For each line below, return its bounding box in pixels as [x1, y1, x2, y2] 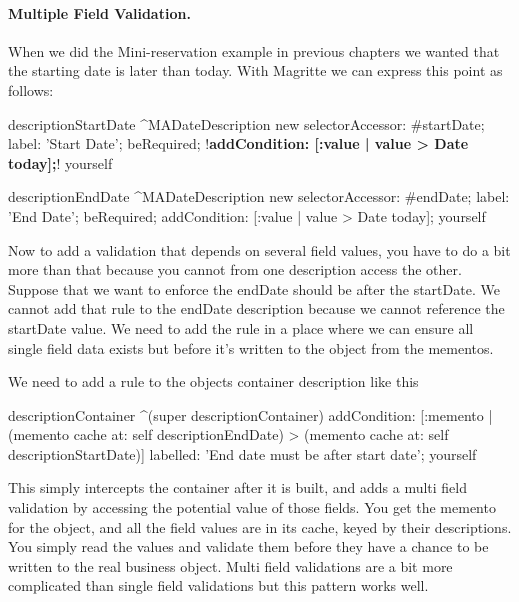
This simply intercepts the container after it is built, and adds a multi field [8, 477, 468, 498]
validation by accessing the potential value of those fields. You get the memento [8, 497, 496, 518]
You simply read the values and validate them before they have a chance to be [8, 536, 489, 557]
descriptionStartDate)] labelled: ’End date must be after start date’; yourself [8, 443, 477, 464]
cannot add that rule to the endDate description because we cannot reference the [8, 298, 505, 319]
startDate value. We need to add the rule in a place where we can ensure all [8, 317, 474, 338]
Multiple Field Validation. [8, 2, 191, 23]
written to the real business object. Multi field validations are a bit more [8, 555, 453, 576]
